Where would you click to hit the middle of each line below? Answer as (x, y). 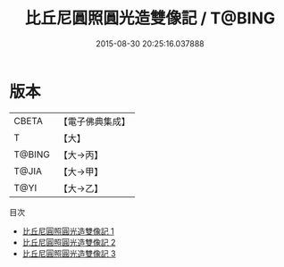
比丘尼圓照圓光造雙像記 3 (69, 253)
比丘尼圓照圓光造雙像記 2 (69, 242)
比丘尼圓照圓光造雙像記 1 (68, 231)
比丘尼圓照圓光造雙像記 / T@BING (150, 18)
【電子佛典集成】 (95, 121)
